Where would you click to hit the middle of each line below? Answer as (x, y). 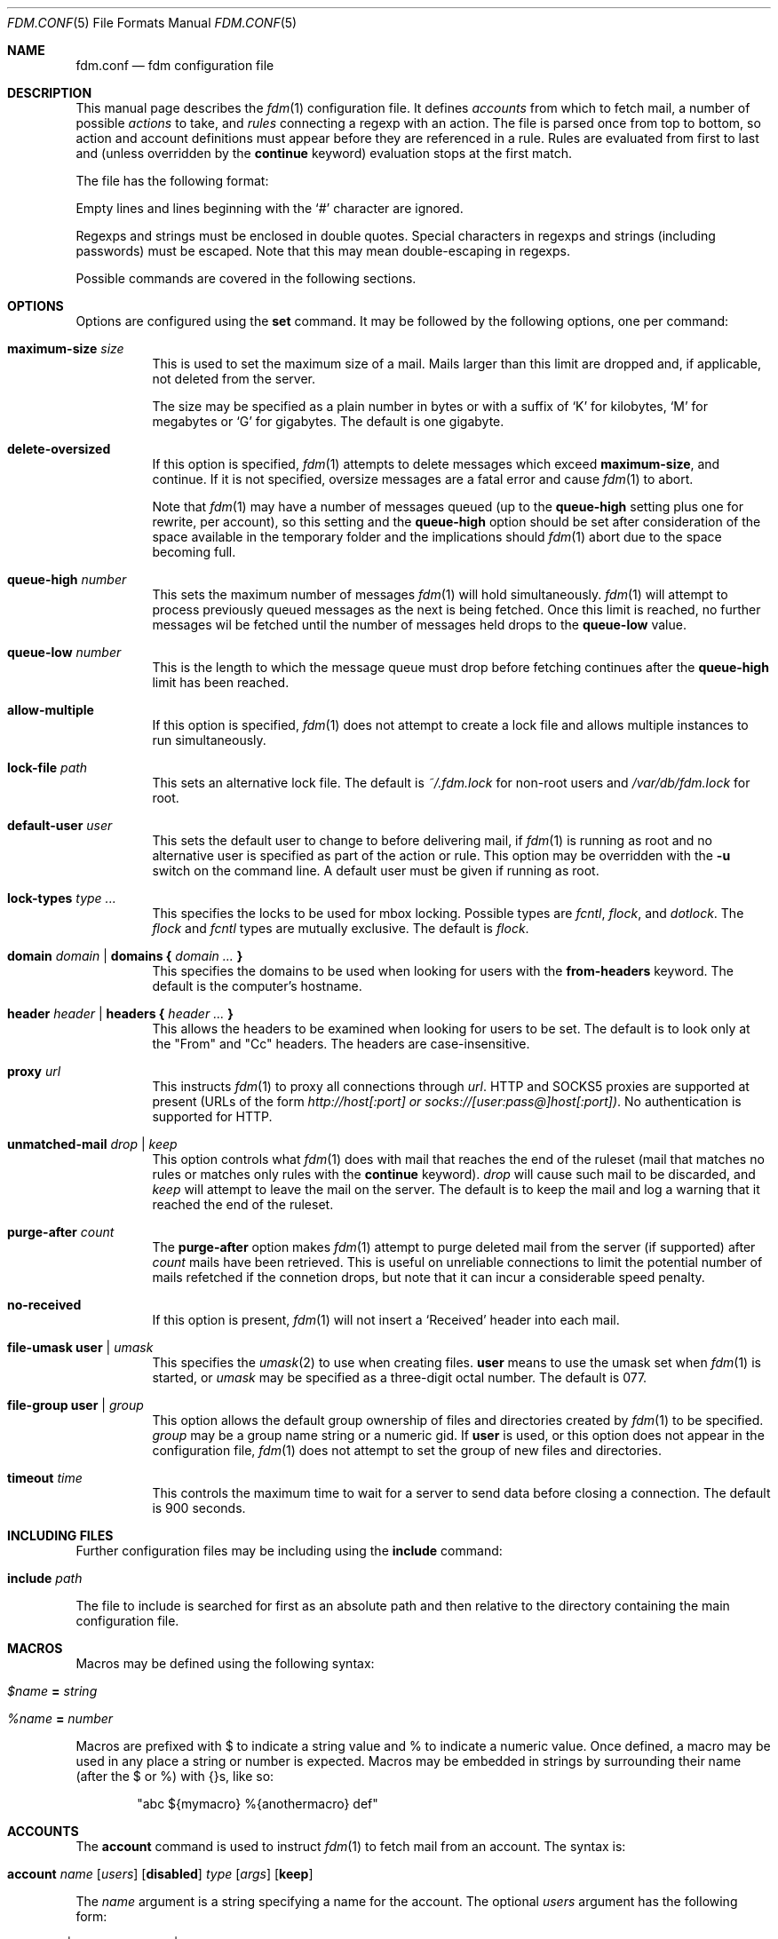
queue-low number (64, 652)
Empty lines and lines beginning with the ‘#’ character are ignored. (270, 208)
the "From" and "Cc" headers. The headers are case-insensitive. (341, 1044)
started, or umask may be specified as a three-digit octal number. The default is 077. (400, 1377)
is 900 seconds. (199, 1508)
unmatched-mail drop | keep (92, 1144)
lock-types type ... (62, 898)
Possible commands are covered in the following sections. (246, 278)
